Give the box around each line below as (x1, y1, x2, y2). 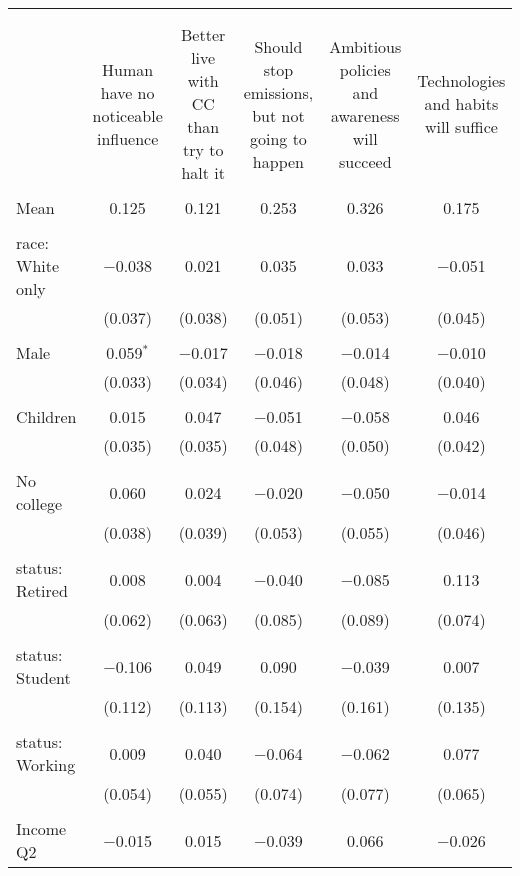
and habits (424, 92, 499, 115)
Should (254, 34, 303, 58)
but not (252, 103, 305, 127)
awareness (330, 103, 400, 127)
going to (249, 126, 307, 150)
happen (252, 149, 304, 173)
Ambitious (329, 34, 402, 58)
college (16, 492, 63, 515)
